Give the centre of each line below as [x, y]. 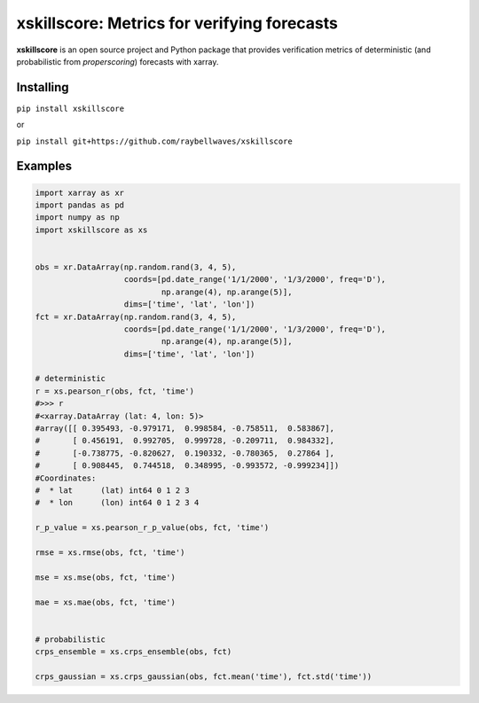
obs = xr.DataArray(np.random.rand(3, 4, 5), [136, 267]
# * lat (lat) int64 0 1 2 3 [112, 491]
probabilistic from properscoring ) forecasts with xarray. [118, 61]
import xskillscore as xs [91, 230]
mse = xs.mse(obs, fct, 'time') [106, 577]
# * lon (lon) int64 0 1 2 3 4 [117, 503]
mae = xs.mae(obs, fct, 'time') [106, 602]
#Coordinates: [66, 478]
